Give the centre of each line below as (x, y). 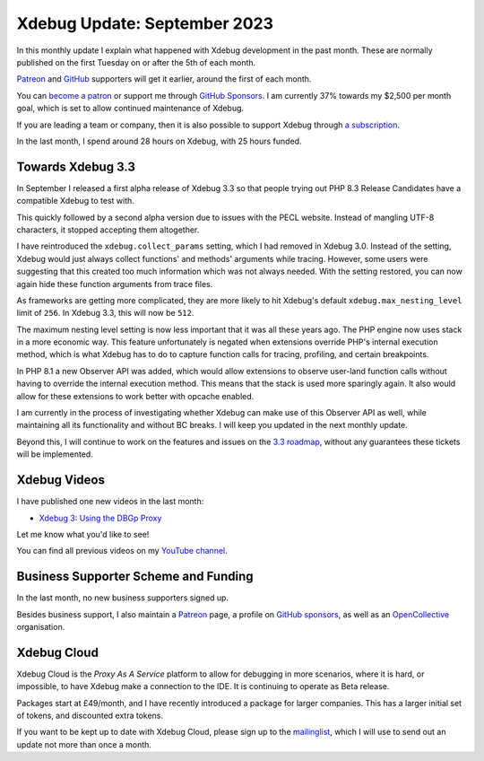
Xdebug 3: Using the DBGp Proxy (100, 518)
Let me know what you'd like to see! (83, 534)
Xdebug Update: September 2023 (145, 23)
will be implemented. (55, 454)
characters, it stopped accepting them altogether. (108, 230)
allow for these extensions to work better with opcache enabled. (135, 396)
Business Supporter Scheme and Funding (135, 577)
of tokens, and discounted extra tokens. (90, 716)
